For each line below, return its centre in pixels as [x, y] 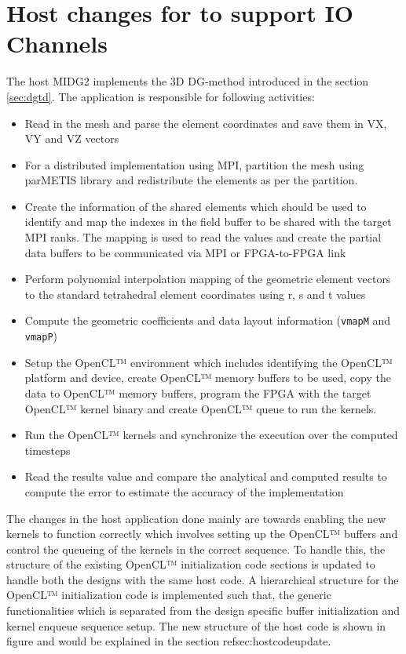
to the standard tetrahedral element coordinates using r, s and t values [195, 294]
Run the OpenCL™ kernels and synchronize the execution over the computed [211, 435]
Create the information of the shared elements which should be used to [196, 206]
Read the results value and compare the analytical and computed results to [206, 476]
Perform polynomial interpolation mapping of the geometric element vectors [208, 279]
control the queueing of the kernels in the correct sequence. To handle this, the [196, 549]
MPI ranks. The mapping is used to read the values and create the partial [203, 237]
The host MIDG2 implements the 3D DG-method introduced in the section [188, 81]
